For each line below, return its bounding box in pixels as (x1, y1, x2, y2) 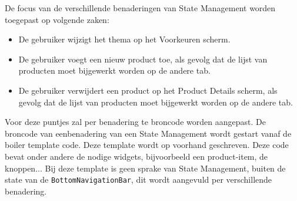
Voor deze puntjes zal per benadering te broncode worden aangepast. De (5, 116, 266, 128)
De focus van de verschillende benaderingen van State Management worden (5, 2, 276, 14)
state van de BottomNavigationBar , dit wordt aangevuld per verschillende (5, 173, 272, 186)
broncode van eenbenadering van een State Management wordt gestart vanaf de (5, 127, 292, 139)
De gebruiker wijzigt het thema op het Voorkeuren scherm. (18, 33, 231, 45)
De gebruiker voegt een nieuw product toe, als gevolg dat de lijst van (18, 52, 268, 65)
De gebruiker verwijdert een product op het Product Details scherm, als (18, 84, 278, 96)
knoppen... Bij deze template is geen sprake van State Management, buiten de (5, 162, 286, 174)
